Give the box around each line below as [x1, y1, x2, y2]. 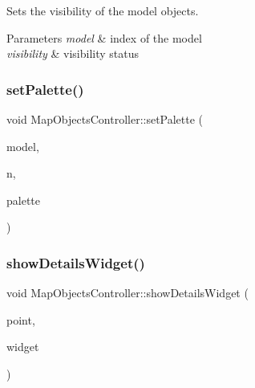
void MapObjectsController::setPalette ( [6, 111, 204, 127]
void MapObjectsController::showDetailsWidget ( [6, 284, 249, 301]
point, [6, 311, 35, 328]
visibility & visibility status [6, 45, 140, 62]
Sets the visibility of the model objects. [6, 2, 199, 18]
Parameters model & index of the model [6, 29, 202, 46]
